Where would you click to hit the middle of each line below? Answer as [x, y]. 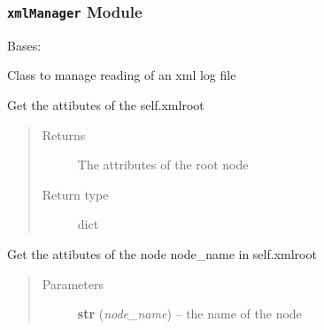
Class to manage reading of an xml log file [122, 75]
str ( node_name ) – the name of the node [189, 314]
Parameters [73, 283]
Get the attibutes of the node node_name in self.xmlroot [162, 253]
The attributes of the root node [163, 165]
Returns [64, 134]
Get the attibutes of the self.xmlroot [106, 104]
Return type [75, 194]
